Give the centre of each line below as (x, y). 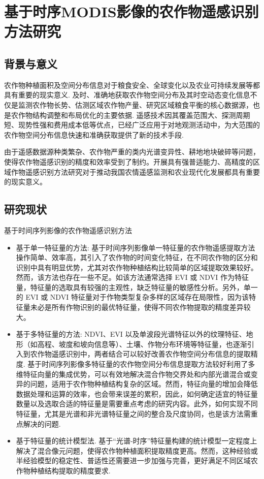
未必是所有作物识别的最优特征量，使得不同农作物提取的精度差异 (137, 307)
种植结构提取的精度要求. (70, 470)
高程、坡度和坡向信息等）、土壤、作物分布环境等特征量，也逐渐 (142, 344)
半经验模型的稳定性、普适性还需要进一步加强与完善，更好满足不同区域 (133, 460)
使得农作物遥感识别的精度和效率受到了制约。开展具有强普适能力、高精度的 (128, 161)
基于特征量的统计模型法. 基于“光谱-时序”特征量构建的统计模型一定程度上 (137, 441)
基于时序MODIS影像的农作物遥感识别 (131, 11)
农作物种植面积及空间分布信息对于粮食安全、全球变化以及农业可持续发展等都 (132, 85)
